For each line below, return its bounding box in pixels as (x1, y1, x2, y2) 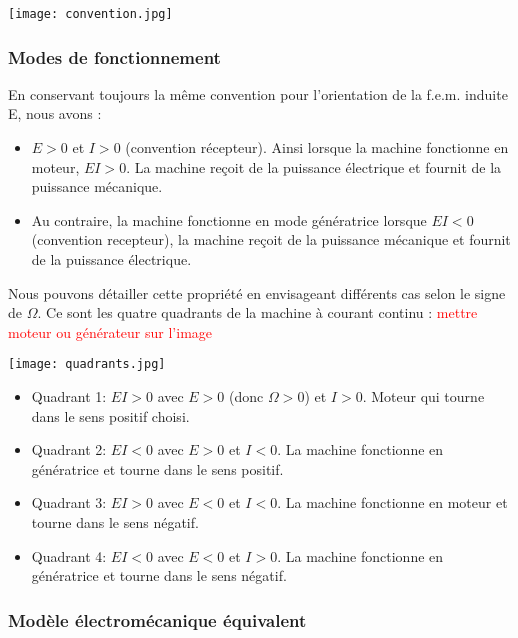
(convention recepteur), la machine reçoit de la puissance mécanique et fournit (31, 229, 511, 250)
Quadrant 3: (31, 492, 107, 513)
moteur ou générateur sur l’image (8, 321, 213, 342)
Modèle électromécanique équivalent (8, 607, 307, 632)
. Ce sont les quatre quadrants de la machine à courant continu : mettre (37, 302, 478, 323)
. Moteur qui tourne (362, 386, 485, 407)
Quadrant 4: (31, 545, 107, 566)
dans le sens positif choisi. (31, 405, 190, 426)
